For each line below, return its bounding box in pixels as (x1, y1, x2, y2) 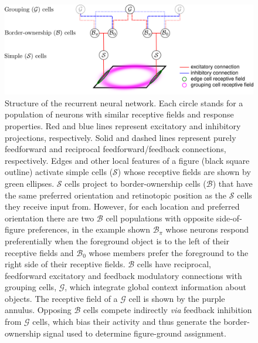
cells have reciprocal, (137, 258, 211, 270)
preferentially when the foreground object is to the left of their (5, 234, 229, 247)
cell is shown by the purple (128, 292, 225, 304)
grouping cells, (5, 281, 57, 293)
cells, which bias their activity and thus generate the (32, 315, 221, 328)
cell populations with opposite (106, 211, 214, 224)
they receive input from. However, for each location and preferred (5, 200, 240, 213)
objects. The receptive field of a (5, 292, 118, 304)
